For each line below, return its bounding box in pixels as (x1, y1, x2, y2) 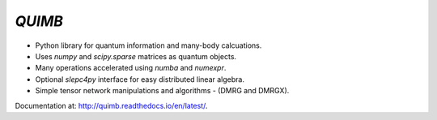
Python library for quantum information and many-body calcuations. (35, 41, 262, 50)
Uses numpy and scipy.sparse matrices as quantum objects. (35, 51, 237, 61)
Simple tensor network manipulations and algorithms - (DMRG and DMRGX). (35, 86, 290, 96)
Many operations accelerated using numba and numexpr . (35, 63, 227, 73)
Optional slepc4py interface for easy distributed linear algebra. (35, 74, 244, 84)
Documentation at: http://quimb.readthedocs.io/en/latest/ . (15, 101, 208, 110)
